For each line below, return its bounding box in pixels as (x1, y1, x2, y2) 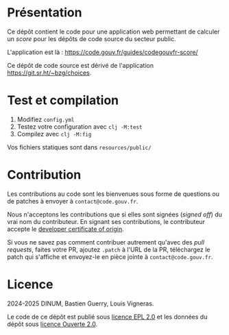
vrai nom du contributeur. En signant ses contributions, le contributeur (7, 217, 206, 225)
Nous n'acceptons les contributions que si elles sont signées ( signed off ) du (7, 210, 223, 219)
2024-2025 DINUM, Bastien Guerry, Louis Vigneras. (7, 299, 154, 308)
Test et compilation (7, 92, 119, 108)
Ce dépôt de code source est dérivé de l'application (7, 61, 154, 69)
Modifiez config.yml (16, 115, 75, 123)
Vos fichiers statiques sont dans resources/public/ (7, 142, 152, 151)
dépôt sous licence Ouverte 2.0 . (7, 320, 98, 328)
